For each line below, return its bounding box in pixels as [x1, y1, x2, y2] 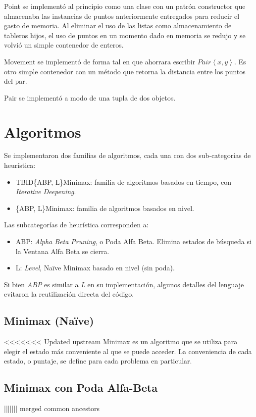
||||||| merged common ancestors [4, 403, 100, 414]
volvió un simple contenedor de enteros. [4, 40, 124, 50]
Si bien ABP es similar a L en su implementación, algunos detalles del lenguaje [4, 279, 244, 289]
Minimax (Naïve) [4, 313, 94, 328]
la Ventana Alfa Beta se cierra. [15, 246, 109, 256]
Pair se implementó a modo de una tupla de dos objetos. [4, 92, 176, 103]
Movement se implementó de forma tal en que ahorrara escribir [4, 56, 196, 66]
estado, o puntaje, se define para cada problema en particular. [4, 356, 192, 366]
